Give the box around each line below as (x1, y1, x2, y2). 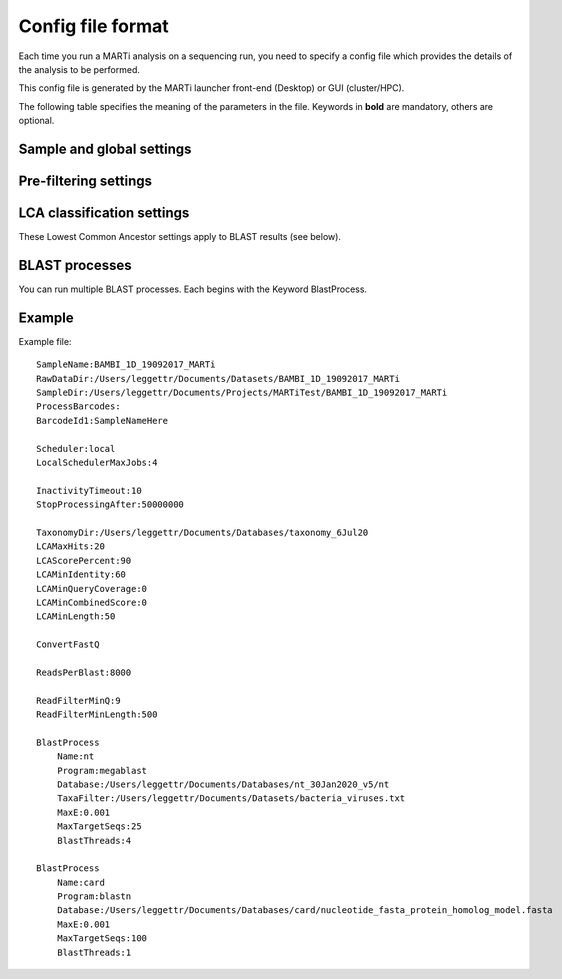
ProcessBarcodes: (36, 401, 121, 412)
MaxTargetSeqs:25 (56, 821, 142, 832)
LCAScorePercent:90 (36, 555, 132, 566)
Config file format (18, 15, 169, 37)
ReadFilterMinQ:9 (36, 695, 121, 706)
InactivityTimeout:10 (36, 485, 142, 496)
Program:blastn (56, 891, 132, 902)
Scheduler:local (36, 443, 116, 454)
